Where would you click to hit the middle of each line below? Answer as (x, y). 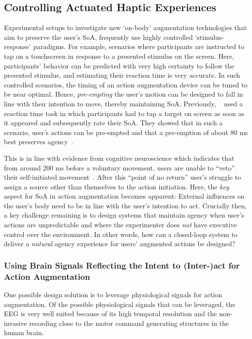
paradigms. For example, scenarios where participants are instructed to (139, 46)
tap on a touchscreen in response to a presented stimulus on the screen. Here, (119, 56)
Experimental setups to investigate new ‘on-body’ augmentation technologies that (126, 27)
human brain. (24, 332)
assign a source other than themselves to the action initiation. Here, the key (117, 186)
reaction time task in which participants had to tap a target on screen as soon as (124, 113)
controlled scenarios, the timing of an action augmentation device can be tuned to (126, 84)
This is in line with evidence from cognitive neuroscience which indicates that (119, 158)
